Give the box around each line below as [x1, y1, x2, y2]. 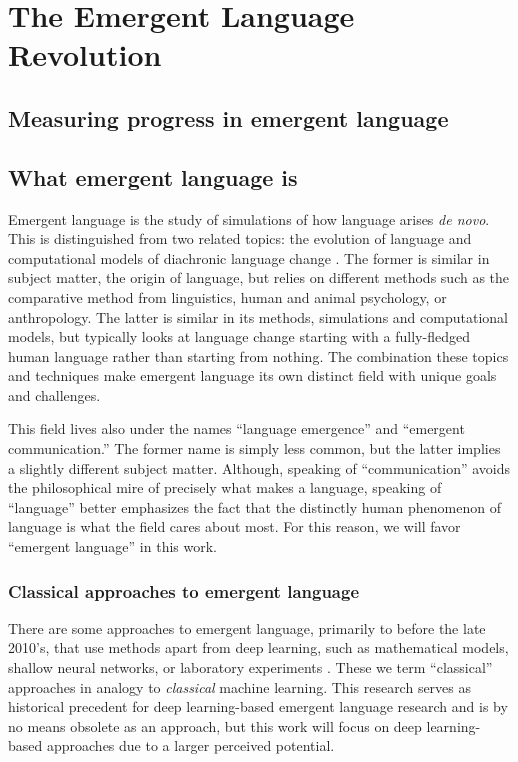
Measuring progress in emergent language [8, 102, 449, 133]
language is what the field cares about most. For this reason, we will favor [8, 516, 461, 537]
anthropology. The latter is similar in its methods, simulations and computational [8, 306, 508, 327]
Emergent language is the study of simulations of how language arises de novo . [8, 208, 490, 229]
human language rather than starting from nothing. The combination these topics [8, 345, 509, 366]
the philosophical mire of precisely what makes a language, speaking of [8, 477, 442, 498]
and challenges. [8, 384, 101, 405]
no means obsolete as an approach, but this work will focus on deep [8, 715, 422, 736]
